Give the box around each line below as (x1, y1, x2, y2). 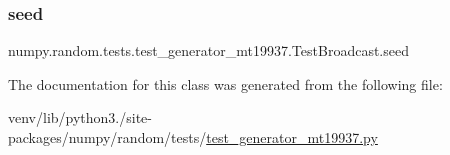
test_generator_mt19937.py (206, 127, 378, 147)
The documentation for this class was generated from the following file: (8, 73, 443, 94)
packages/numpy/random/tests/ (8, 127, 207, 147)
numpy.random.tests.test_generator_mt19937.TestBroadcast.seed (8, 40, 409, 61)
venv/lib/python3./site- (8, 107, 152, 128)
